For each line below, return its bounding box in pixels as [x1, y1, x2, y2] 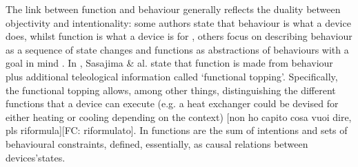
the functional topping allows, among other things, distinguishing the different [6, 82, 336, 97]
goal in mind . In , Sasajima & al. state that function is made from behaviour [6, 56, 333, 70]
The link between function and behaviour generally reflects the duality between [6, 2, 341, 16]
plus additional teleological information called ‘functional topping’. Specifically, [6, 69, 338, 83]
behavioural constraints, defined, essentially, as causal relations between [6, 136, 308, 151]
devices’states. [6, 150, 66, 164]
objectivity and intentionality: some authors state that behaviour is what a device [6, 15, 351, 30]
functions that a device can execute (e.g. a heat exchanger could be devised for [6, 96, 339, 111]
